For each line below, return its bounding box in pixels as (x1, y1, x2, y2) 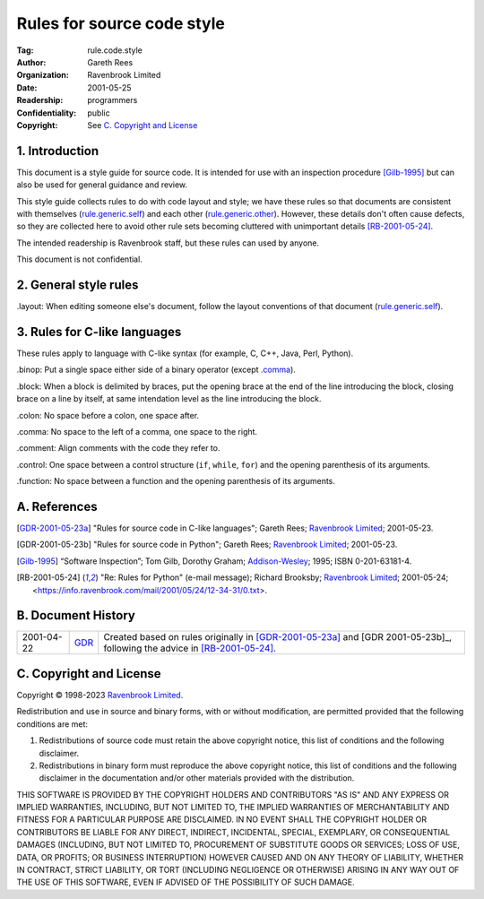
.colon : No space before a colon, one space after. (16, 410, 200, 420)
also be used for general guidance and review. (16, 179, 188, 190)
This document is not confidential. (16, 254, 143, 264)
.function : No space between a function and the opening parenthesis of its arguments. (16, 476, 336, 487)
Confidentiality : (16, 108, 77, 118)
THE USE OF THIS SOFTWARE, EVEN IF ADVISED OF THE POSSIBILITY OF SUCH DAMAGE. (16, 877, 356, 887)
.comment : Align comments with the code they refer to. (16, 443, 220, 454)
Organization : (16, 70, 69, 81)
